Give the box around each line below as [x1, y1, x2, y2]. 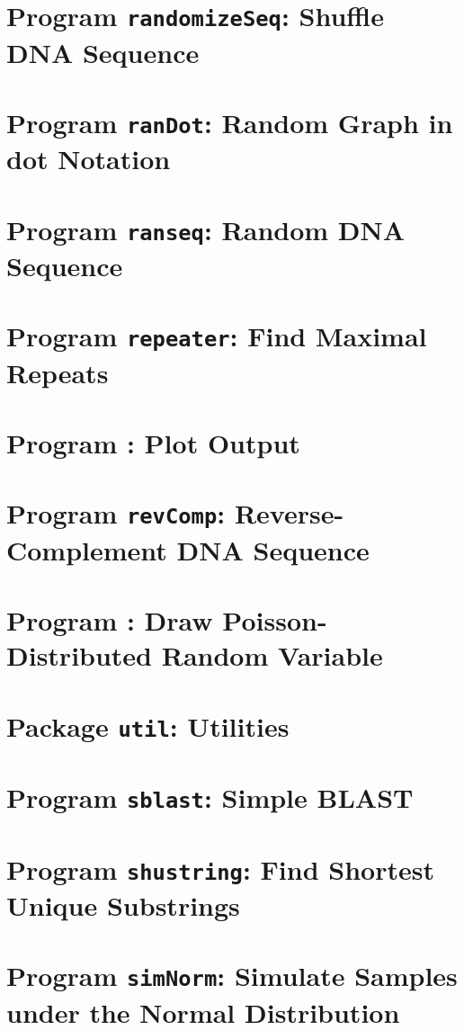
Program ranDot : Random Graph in [6, 103, 453, 140]
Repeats [6, 354, 109, 390]
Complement [6, 531, 167, 568]
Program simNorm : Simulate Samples [6, 957, 458, 994]
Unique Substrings [6, 886, 240, 923]
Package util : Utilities [6, 707, 290, 744]
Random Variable [161, 637, 383, 674]
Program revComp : [6, 495, 226, 532]
